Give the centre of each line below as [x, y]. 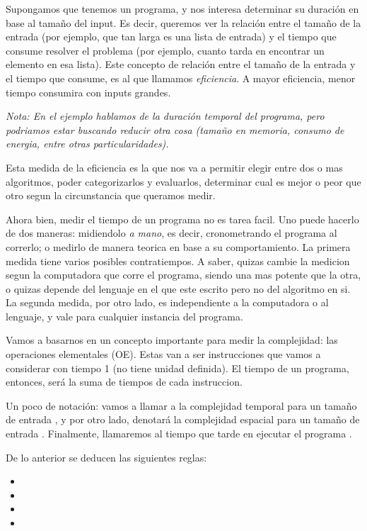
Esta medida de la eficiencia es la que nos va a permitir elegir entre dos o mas [174, 167]
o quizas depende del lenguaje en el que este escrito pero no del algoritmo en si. [178, 288]
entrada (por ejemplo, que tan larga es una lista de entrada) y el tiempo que [171, 37]
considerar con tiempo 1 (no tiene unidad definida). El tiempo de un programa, [177, 368]
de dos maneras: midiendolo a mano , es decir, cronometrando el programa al [171, 233]
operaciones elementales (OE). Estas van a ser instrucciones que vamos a [163, 354]
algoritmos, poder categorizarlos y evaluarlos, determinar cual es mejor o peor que [183, 181]
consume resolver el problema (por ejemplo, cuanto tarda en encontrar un [165, 50]
